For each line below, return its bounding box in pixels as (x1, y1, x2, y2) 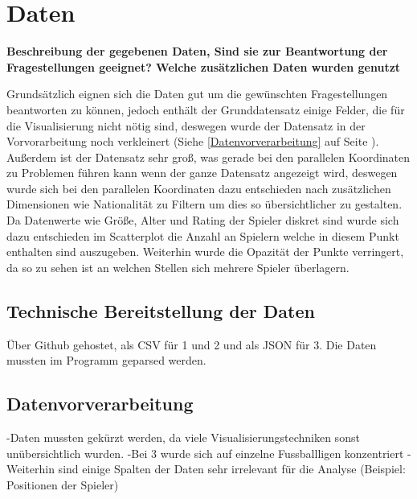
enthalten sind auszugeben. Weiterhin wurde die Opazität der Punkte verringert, (6, 243, 404, 260)
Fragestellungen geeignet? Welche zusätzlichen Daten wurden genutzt (6, 58, 401, 75)
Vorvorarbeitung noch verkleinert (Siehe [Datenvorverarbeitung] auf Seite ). (6, 133, 379, 150)
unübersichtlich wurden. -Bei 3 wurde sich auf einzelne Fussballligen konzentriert (6, 444, 404, 461)
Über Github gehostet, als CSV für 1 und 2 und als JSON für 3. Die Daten (6, 336, 377, 353)
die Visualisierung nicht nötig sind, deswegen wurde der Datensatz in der (6, 117, 366, 134)
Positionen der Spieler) (6, 476, 119, 493)
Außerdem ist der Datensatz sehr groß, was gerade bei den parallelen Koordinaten (6, 148, 411, 165)
